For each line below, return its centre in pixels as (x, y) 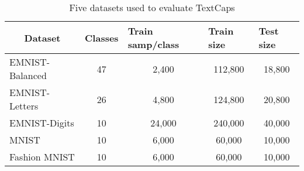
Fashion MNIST (42, 157)
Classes (102, 37)
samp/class (153, 44)
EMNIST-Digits (42, 123)
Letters (24, 106)
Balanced (28, 75)
